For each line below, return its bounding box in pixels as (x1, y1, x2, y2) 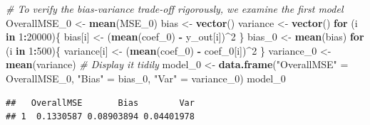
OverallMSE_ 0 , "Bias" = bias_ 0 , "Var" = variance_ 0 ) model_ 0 (6, 70, 286, 85)
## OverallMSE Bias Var (6, 97, 195, 108)
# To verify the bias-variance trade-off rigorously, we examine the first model (6, 1, 344, 16)
